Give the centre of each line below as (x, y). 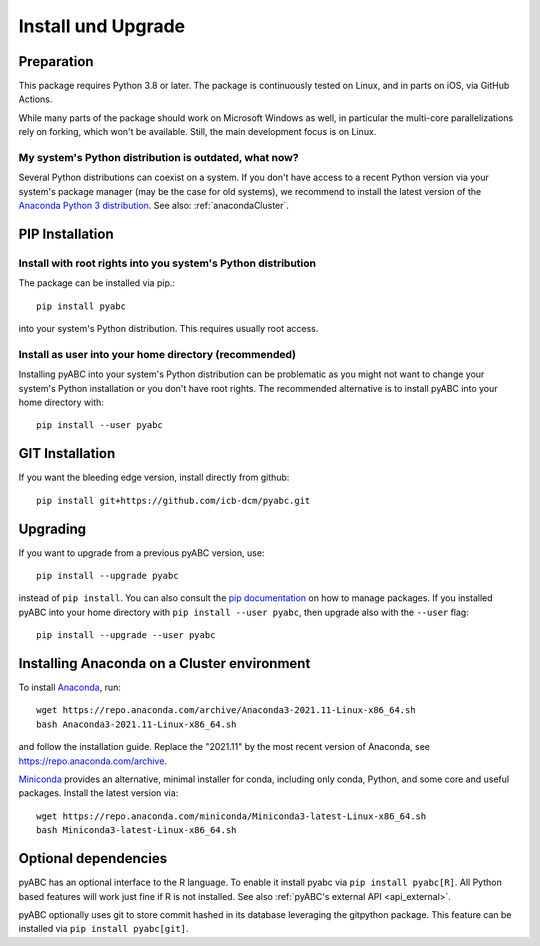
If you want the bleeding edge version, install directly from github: (154, 477)
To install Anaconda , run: (70, 687)
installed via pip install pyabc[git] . (103, 929)
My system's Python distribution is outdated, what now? (158, 157)
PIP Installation (66, 233)
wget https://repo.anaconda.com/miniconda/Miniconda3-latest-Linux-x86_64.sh (231, 816)
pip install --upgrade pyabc (107, 575)
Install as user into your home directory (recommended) (157, 354)
